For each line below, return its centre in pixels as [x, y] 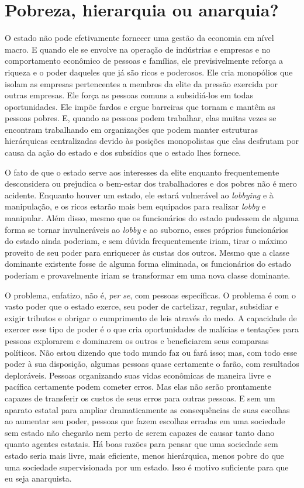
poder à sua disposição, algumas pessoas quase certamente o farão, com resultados [152, 364]
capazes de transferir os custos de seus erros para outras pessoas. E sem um [140, 398]
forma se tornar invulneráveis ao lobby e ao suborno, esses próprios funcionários [147, 229]
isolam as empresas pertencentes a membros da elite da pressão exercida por [141, 83]
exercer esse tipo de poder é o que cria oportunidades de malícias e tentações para [152, 329]
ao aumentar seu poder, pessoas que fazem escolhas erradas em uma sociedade [145, 421]
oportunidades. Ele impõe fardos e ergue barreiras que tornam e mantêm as [140, 106]
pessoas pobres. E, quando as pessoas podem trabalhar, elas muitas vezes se [141, 118]
